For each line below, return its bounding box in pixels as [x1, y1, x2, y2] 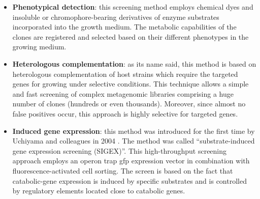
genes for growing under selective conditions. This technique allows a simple [12, 78, 249, 89]
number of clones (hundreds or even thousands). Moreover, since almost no [12, 98, 246, 109]
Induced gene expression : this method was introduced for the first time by [12, 125, 255, 136]
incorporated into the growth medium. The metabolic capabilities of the [12, 21, 237, 32]
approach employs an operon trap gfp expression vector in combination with [12, 155, 250, 166]
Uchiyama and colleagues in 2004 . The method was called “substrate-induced [12, 135, 255, 146]
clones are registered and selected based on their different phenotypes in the [12, 31, 249, 42]
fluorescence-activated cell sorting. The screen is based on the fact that [12, 165, 233, 176]
